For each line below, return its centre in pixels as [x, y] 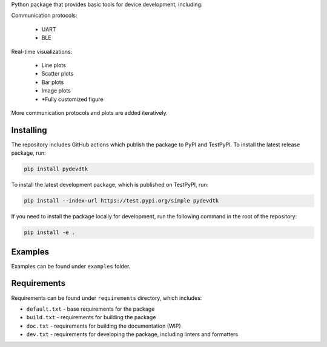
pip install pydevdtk [56, 169]
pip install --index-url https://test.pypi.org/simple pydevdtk [121, 201]
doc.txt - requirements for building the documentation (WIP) [104, 326]
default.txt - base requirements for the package [91, 309]
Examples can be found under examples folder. [71, 266]
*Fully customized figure [72, 99]
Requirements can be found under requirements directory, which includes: [107, 298]
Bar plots [53, 82]
